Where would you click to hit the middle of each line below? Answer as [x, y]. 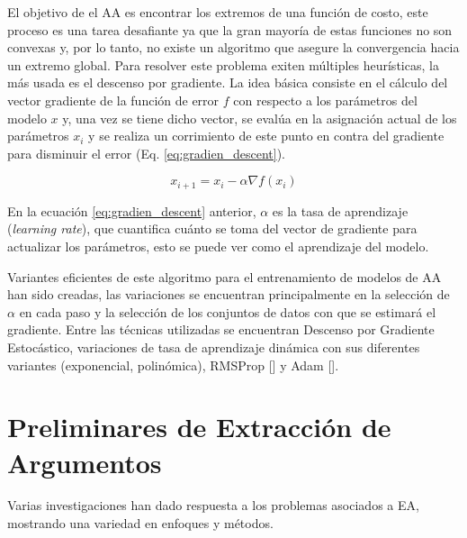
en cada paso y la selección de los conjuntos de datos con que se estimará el [228, 311]
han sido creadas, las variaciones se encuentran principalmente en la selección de [229, 294]
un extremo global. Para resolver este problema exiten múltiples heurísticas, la [223, 64]
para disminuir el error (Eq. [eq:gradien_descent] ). [147, 153]
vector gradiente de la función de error [113, 100]
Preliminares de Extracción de [199, 427]
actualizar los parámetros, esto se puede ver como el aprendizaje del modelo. [218, 246]
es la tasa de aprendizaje [340, 210]
